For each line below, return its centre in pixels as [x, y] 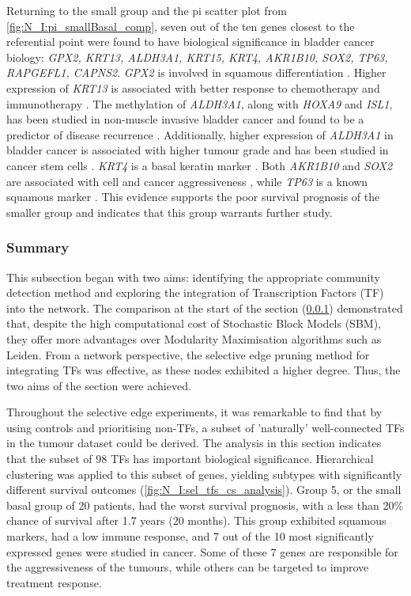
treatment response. [54, 582]
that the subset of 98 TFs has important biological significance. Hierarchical [190, 459]
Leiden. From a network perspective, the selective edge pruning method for [188, 354]
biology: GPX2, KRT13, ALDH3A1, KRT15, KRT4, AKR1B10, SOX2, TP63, [197, 57]
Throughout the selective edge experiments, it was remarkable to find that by [194, 412]
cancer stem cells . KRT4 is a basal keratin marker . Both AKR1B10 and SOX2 [200, 165]
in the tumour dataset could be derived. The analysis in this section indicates [194, 443]
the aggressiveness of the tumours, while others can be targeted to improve [188, 567]
